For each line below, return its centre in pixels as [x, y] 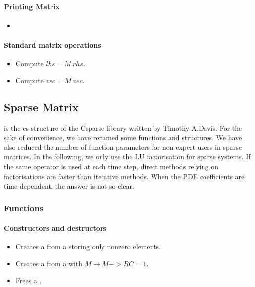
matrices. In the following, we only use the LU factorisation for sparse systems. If [127, 157]
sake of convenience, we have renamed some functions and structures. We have [123, 137]
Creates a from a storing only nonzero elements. [88, 247]
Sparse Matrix [41, 107]
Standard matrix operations [52, 44]
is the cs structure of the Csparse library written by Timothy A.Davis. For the [123, 127]
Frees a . [28, 280]
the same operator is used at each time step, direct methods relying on [111, 166]
